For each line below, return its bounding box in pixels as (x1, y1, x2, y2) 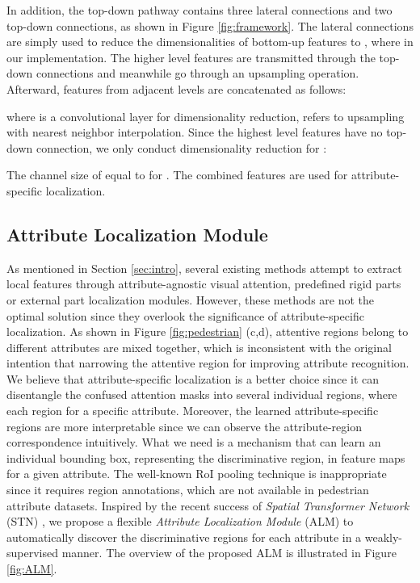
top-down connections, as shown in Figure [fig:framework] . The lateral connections (6, 17, 414, 34)
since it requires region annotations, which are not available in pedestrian (6, 481, 369, 498)
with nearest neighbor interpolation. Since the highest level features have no (6, 124, 383, 141)
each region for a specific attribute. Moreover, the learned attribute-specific (6, 402, 379, 419)
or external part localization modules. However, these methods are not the (6, 291, 375, 308)
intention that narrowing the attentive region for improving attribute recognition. (6, 354, 409, 371)
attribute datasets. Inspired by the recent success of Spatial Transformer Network (6, 497, 409, 514)
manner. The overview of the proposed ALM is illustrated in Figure (61, 544, 397, 561)
